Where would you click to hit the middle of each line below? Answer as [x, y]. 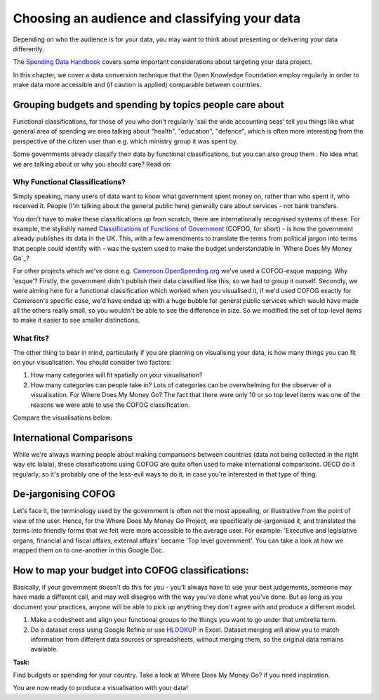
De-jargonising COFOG [64, 494]
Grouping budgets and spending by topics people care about [148, 104]
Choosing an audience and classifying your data [157, 18]
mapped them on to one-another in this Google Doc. [88, 550]
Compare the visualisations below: [63, 417]
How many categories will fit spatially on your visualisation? [117, 375]
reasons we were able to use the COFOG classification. [110, 405]
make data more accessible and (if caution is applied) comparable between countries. [137, 85]
